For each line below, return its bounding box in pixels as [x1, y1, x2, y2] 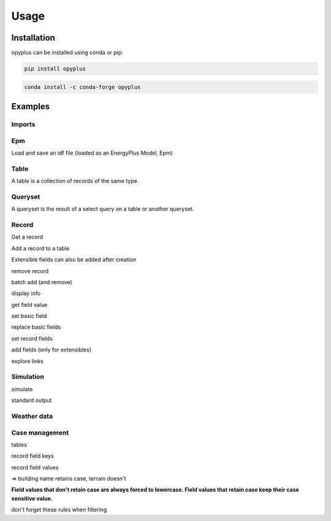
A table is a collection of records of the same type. [11, 177, 139, 185]
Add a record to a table [11, 244, 70, 252]
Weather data [11, 412, 53, 420]
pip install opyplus [24, 65, 86, 72]
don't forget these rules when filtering [11, 506, 107, 514]
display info [11, 290, 41, 297]
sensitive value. [11, 495, 53, 502]
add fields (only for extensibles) [11, 346, 92, 353]
